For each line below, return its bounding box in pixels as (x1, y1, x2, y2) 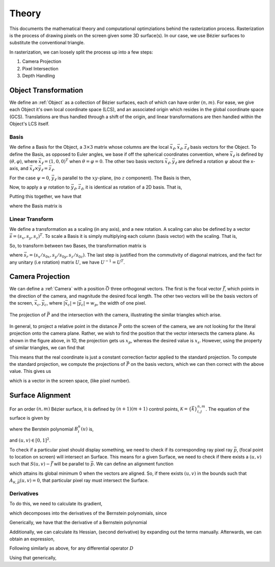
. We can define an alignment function (93, 461, 174, 467)
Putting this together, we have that (9, 194, 81, 200)
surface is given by (9, 415, 49, 421)
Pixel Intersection (22, 65, 59, 71)
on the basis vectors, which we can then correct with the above (130, 361, 264, 367)
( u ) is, (80, 426, 94, 432)
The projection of (9, 311, 46, 318)
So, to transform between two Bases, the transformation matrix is (9, 242, 147, 249)
